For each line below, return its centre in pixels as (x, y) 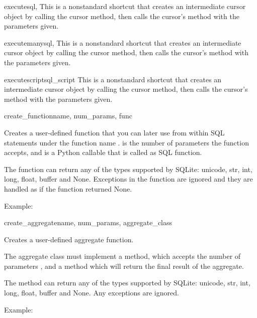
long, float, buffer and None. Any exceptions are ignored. (92, 293)
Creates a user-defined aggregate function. (69, 239)
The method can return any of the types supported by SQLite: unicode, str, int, (127, 283)
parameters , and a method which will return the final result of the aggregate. (124, 266)
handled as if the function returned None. (68, 188)
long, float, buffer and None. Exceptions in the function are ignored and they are (128, 179)
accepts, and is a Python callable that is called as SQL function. (103, 152)
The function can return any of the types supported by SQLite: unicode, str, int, (128, 169)
